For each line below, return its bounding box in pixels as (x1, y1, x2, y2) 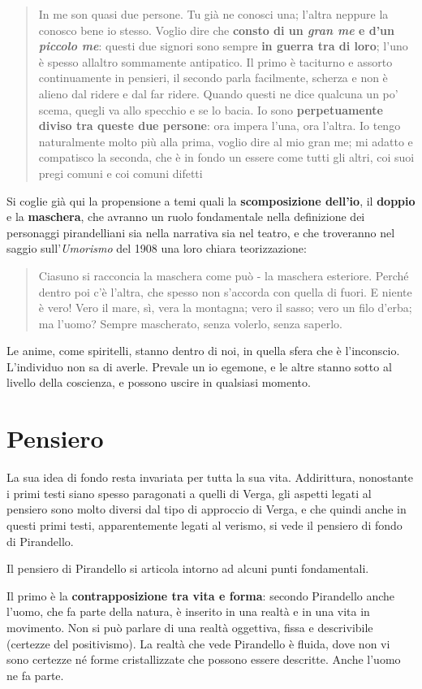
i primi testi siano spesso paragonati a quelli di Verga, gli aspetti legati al (6, 484, 372, 501)
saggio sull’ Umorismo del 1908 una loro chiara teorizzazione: (6, 240, 307, 257)
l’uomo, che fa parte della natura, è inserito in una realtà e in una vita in (6, 603, 370, 620)
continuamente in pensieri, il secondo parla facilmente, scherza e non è (38, 69, 388, 86)
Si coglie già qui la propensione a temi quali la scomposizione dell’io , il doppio (6, 192, 416, 209)
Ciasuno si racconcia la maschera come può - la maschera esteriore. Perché (38, 266, 409, 284)
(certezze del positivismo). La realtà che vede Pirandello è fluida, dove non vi (6, 635, 390, 652)
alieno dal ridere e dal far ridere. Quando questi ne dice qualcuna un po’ (38, 84, 398, 102)
